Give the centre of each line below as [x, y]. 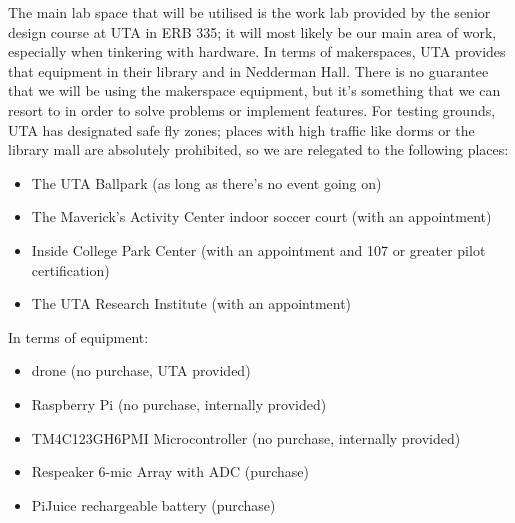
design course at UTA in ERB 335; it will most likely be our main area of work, [252, 31]
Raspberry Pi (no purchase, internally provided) [179, 403]
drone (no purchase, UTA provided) [141, 370]
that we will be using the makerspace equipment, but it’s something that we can [254, 90]
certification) [70, 269]
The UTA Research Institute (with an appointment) [191, 303]
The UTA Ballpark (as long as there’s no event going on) [206, 182]
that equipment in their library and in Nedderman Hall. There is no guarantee [248, 70]
